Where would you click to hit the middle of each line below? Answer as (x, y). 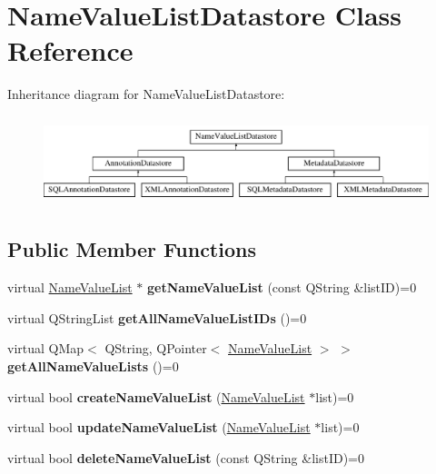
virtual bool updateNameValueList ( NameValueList (159, 427)
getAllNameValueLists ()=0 (93, 366)
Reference (70, 50)
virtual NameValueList (70, 287)
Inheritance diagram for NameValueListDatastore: (146, 94)
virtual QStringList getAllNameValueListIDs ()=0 (157, 317)
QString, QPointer (156, 348)
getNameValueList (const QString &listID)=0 (282, 287)
